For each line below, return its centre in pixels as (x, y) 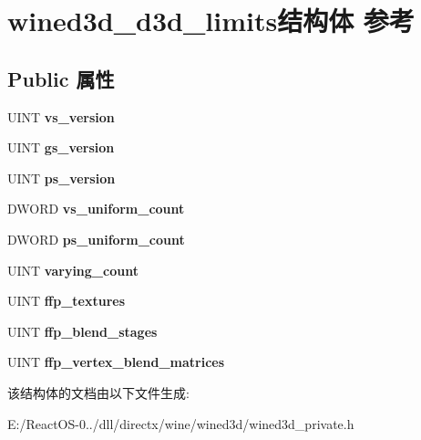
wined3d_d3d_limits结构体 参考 (211, 21)
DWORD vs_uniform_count (96, 209)
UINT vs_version (61, 116)
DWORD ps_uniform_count (96, 239)
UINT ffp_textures (67, 301)
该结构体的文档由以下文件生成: (98, 392)
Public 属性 (61, 78)
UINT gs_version (61, 147)
